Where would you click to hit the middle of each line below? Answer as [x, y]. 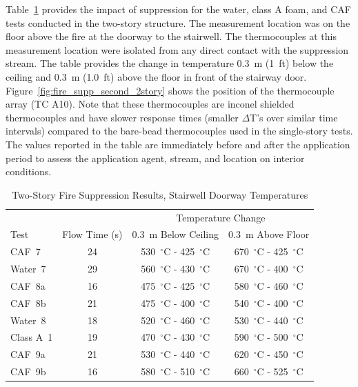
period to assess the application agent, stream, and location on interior [155, 158]
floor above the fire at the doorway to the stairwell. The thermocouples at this [171, 36]
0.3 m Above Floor [269, 234]
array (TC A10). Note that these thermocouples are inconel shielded [150, 104]
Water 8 [28, 320]
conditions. [29, 171]
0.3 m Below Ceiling [175, 234]
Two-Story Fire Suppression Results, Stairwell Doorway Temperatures [160, 194]
